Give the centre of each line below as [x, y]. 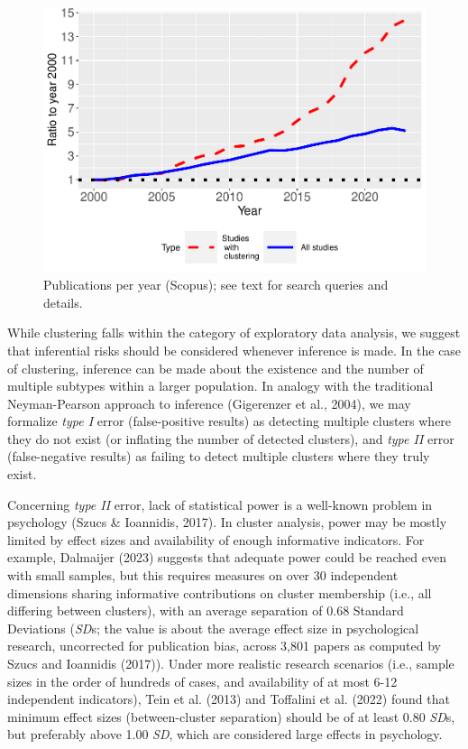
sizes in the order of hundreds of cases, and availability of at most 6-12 [202, 681]
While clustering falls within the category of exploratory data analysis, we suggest [234, 333]
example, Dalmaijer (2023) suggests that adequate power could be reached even [227, 557]
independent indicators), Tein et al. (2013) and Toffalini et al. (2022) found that [229, 699]
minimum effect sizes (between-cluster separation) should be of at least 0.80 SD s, [231, 716]
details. [63, 302]
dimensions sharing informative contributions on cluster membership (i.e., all [220, 592]
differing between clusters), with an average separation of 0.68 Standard [206, 610]
